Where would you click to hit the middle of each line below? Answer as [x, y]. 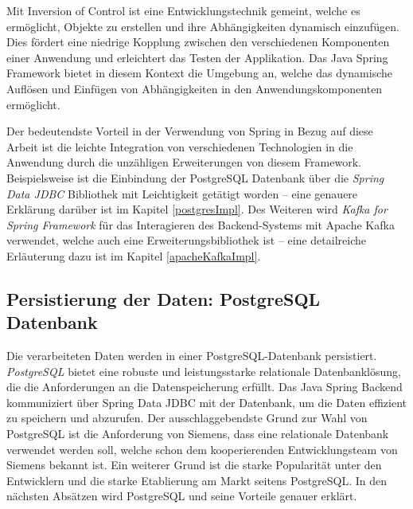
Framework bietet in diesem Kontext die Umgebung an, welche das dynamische [200, 73]
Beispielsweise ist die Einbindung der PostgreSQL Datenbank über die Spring [195, 177]
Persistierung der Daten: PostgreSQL [164, 298]
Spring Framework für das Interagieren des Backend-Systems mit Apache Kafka [201, 224]
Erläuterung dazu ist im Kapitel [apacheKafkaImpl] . [134, 255]
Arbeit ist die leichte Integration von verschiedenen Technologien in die [180, 146]
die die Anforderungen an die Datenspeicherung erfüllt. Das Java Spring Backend [205, 387]
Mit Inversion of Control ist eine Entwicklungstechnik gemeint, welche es [183, 10]
